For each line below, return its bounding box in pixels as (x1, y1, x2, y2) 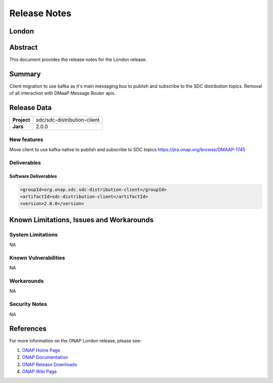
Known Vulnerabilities (9, 254, 65, 261)
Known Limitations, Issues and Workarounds (9, 216, 154, 224)
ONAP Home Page (22, 347, 61, 353)
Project (12, 117, 30, 124)
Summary (9, 69, 41, 78)
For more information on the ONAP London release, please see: (9, 338, 142, 344)
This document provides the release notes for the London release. (9, 56, 147, 63)
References (9, 325, 47, 333)
